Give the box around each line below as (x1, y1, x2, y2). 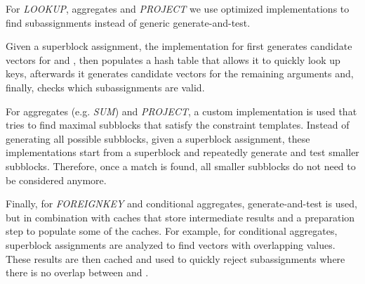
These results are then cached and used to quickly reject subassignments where (6, 251, 345, 266)
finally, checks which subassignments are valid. (6, 79, 205, 94)
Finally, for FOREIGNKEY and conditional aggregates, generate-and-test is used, (6, 196, 357, 211)
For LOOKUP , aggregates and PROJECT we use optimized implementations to (6, 1, 350, 15)
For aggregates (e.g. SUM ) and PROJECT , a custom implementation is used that (6, 103, 357, 118)
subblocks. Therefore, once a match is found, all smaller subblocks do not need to (6, 158, 356, 173)
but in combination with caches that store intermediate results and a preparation (6, 209, 355, 224)
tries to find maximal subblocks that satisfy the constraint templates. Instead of (6, 117, 350, 132)
